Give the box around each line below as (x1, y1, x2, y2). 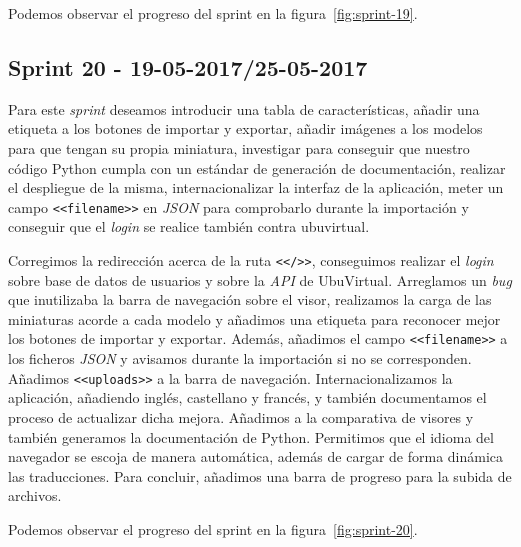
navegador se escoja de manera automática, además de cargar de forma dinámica (8, 446, 504, 467)
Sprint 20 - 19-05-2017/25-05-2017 (8, 51, 368, 82)
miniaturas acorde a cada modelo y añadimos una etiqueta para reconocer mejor (8, 308, 501, 329)
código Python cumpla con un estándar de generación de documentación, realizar (8, 157, 506, 178)
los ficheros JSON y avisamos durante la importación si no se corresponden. (8, 348, 472, 369)
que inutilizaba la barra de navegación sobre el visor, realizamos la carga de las (8, 289, 492, 310)
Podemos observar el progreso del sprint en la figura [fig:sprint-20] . (8, 518, 418, 539)
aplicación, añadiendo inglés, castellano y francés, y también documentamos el (8, 387, 487, 408)
